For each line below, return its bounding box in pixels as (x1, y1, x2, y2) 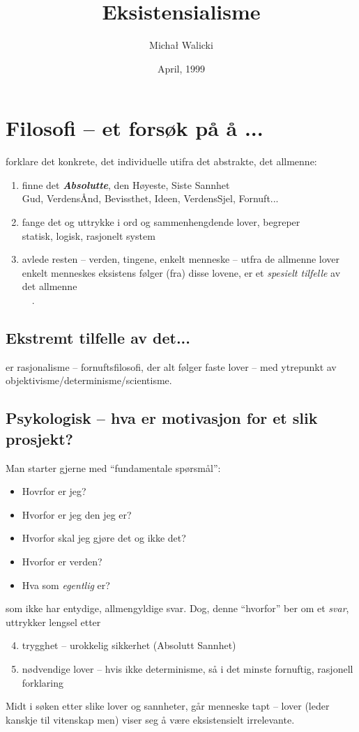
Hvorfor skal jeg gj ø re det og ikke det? (22, 531, 186, 545)
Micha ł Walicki (149, 38, 213, 52)
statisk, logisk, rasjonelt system (22, 228, 155, 243)
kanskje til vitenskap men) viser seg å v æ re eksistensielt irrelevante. (6, 712, 295, 726)
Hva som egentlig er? (22, 577, 110, 592)
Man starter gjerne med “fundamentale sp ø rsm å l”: (6, 460, 221, 475)
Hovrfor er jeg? (22, 484, 86, 498)
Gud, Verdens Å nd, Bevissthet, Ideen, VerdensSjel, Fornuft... (22, 191, 279, 206)
